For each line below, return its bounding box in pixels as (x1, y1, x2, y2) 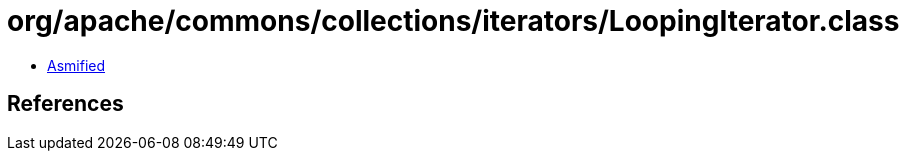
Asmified (47, 56, 106, 74)
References (7, 91, 124, 117)
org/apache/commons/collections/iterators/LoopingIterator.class (7, 4, 900, 38)
